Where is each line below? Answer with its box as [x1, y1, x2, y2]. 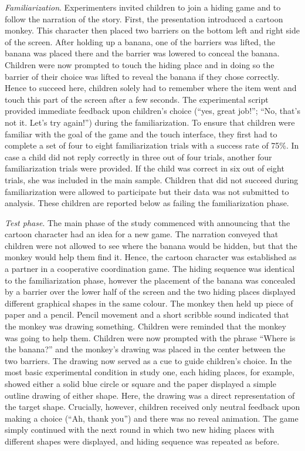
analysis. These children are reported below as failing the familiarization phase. [5, 197, 289, 209]
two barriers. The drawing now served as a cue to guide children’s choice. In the [5, 354, 292, 366]
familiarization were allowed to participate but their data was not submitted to [5, 185, 289, 197]
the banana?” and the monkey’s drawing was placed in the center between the [5, 343, 286, 355]
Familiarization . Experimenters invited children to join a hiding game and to [5, 1, 281, 13]
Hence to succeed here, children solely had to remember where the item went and [5, 82, 297, 94]
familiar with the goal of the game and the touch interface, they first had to [5, 127, 277, 140]
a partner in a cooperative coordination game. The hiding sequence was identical [5, 262, 295, 275]
